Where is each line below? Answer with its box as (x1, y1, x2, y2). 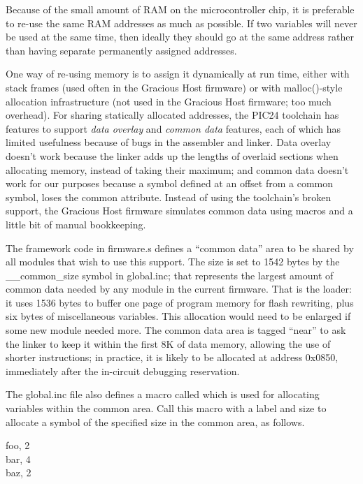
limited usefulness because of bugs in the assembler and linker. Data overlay (6, 135, 332, 149)
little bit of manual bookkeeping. (6, 217, 146, 231)
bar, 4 (6, 451, 31, 466)
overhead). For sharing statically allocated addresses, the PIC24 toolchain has (6, 108, 339, 122)
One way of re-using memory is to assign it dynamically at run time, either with (6, 66, 350, 81)
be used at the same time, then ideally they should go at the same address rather (6, 29, 354, 44)
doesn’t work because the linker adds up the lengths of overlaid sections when (6, 148, 339, 163)
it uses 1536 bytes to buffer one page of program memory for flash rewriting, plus (6, 295, 354, 309)
